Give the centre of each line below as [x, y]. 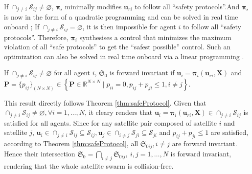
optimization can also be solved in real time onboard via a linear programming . [124, 56]
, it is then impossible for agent [129, 27]
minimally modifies [93, 6]
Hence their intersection [40, 153]
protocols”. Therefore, [36, 37]
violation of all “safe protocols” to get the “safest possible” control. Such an [117, 47]
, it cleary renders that [118, 112]
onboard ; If [22, 27]
